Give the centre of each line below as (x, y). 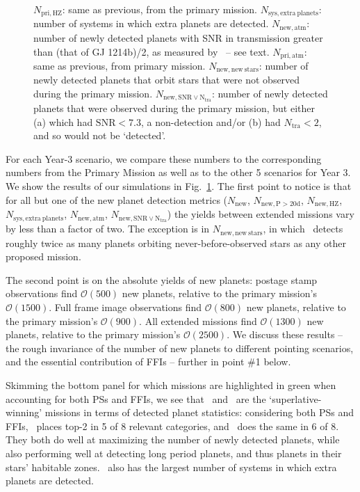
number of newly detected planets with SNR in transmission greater (178, 37)
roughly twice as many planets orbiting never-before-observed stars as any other (176, 243)
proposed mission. (43, 256)
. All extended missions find (198, 320)
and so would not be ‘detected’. (100, 135)
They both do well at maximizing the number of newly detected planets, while (173, 439)
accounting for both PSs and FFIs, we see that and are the (136, 398)
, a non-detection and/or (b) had (211, 121)
